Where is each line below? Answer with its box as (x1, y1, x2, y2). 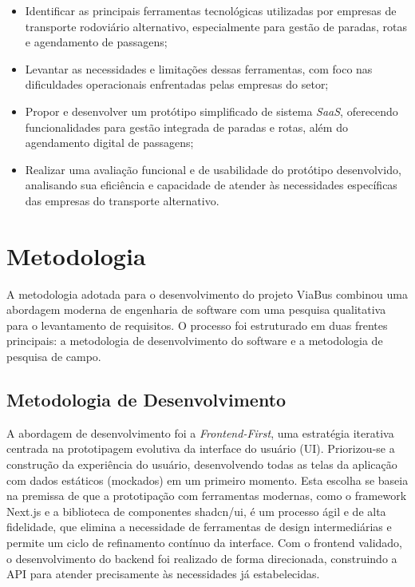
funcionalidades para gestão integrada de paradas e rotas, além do (25, 118, 348, 135)
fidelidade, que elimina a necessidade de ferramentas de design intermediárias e (6, 518, 392, 535)
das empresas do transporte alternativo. (25, 192, 219, 208)
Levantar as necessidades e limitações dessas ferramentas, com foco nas (25, 60, 373, 77)
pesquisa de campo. (6, 348, 101, 365)
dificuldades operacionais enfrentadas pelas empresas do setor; (25, 76, 329, 93)
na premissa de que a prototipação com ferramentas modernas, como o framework (6, 487, 407, 504)
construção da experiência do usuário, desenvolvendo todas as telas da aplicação (6, 456, 397, 473)
